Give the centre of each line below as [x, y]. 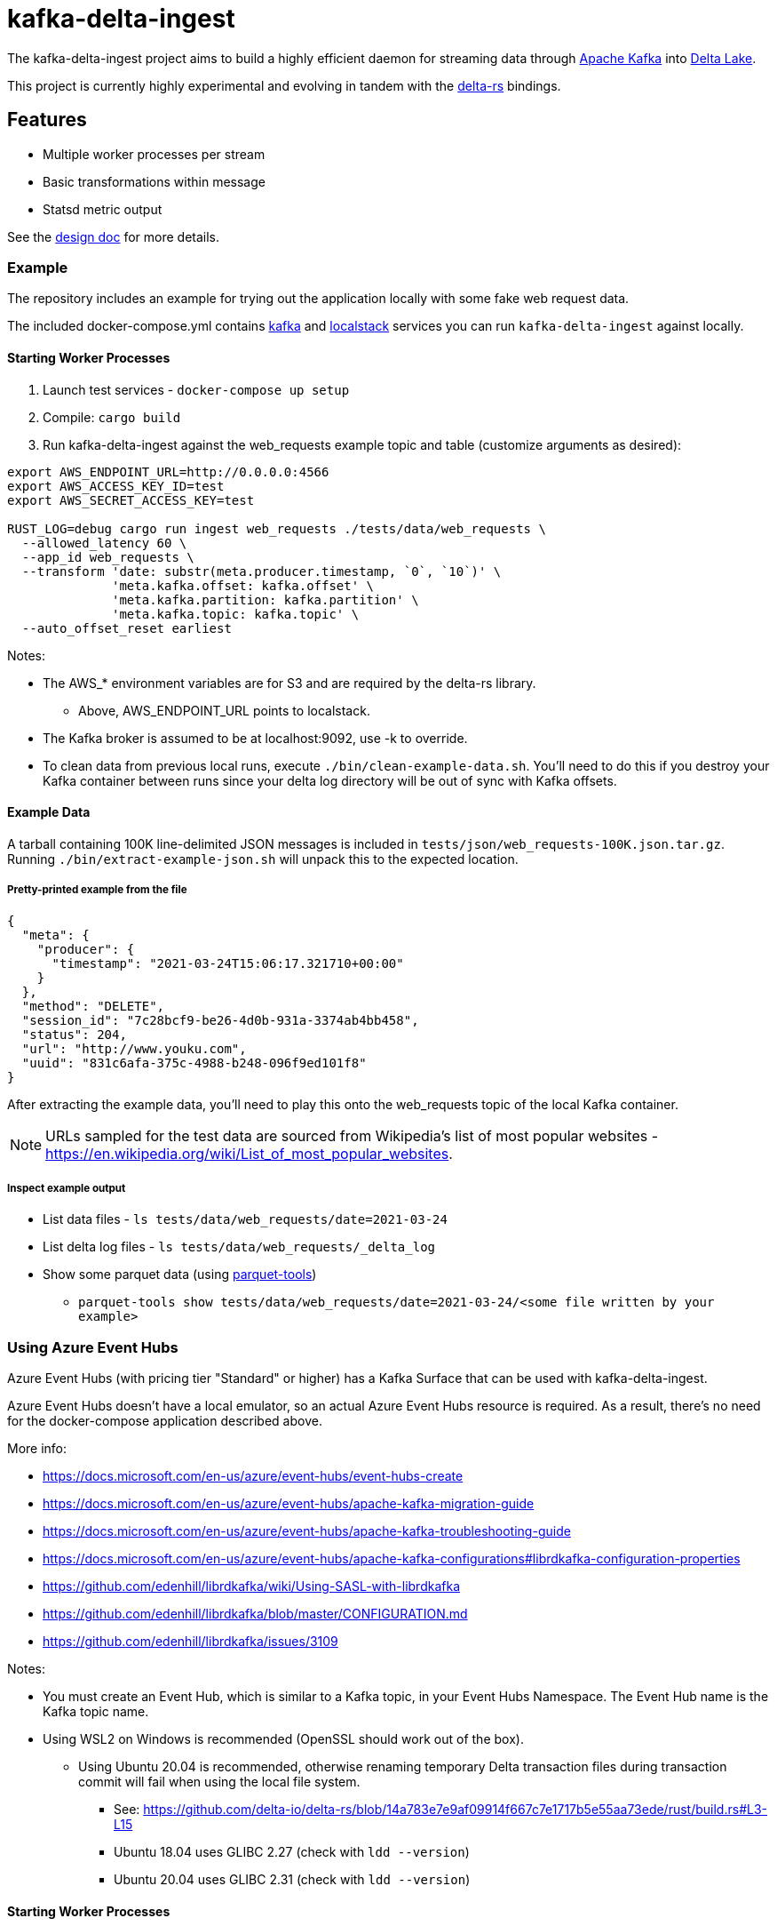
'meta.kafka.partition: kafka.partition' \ [266, 599]
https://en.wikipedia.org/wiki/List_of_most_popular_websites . [249, 1153]
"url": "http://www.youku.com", [134, 1048]
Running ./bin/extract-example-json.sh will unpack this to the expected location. [263, 859]
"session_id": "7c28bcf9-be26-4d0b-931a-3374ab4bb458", [220, 1020]
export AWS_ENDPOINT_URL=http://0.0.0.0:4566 [168, 472]
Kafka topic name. [96, 1712]
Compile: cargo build [112, 417]
